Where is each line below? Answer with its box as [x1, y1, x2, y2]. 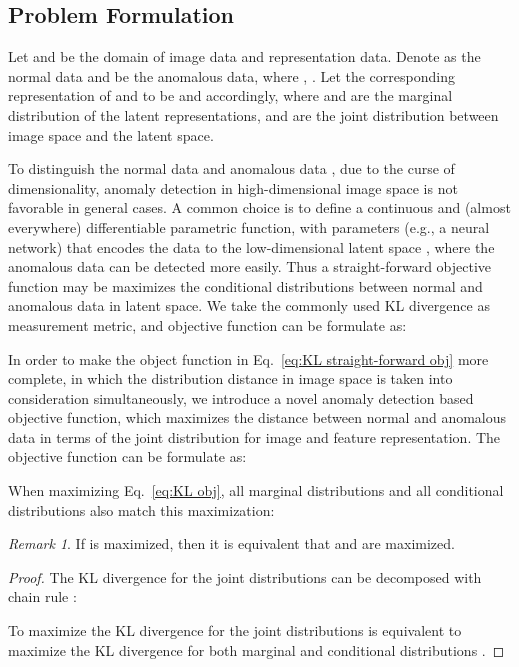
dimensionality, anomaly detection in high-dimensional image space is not [8, 177, 458, 198]
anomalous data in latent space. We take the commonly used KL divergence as [8, 295, 490, 316]
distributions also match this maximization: [8, 499, 275, 520]
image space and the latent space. [8, 124, 214, 145]
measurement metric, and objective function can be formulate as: [8, 314, 407, 335]
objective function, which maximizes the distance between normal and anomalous [8, 407, 507, 428]
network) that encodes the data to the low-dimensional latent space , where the [8, 236, 495, 257]
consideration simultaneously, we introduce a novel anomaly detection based [8, 387, 474, 408]
